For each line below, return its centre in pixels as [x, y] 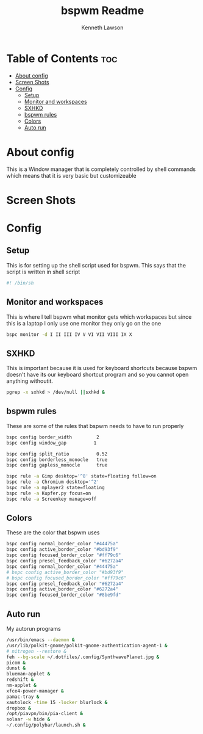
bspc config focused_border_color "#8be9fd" [64, 595]
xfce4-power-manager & [35, 691]
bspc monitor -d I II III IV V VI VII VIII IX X [69, 334]
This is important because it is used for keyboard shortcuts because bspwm [102, 368]
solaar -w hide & [28, 719]
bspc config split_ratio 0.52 [57, 454]
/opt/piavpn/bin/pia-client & [45, 714]
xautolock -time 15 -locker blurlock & [57, 702]
